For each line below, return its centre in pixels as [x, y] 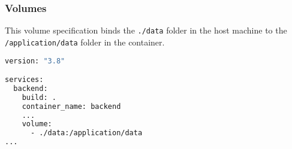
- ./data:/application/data [86, 133]
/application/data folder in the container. [85, 42]
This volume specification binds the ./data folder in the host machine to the [146, 30]
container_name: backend [71, 106]
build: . [39, 97]
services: [24, 80]
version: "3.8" [35, 61]
